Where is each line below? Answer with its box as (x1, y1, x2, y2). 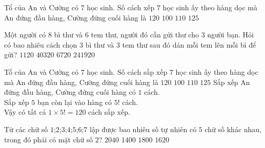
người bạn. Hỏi (207, 29, 254, 40)
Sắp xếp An (213, 76, 250, 87)
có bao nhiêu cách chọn (4, 39, 77, 50)
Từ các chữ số (4, 123, 48, 134)
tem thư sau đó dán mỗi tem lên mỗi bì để (122, 39, 256, 50)
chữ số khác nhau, (205, 123, 262, 134)
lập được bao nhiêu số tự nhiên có (89, 123, 197, 134)
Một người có (4, 29, 46, 40)
